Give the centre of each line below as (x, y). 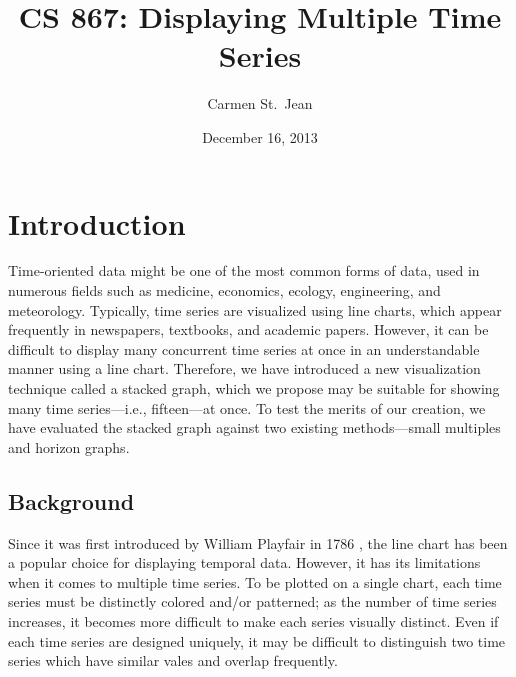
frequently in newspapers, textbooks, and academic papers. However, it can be (248, 329)
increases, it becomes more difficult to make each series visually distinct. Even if (253, 620)
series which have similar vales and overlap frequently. (173, 660)
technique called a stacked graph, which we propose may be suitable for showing (254, 388)
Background (71, 500)
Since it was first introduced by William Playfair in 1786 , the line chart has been (258, 542)
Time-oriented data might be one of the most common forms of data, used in (244, 270)
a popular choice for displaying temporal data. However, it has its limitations (244, 562)
